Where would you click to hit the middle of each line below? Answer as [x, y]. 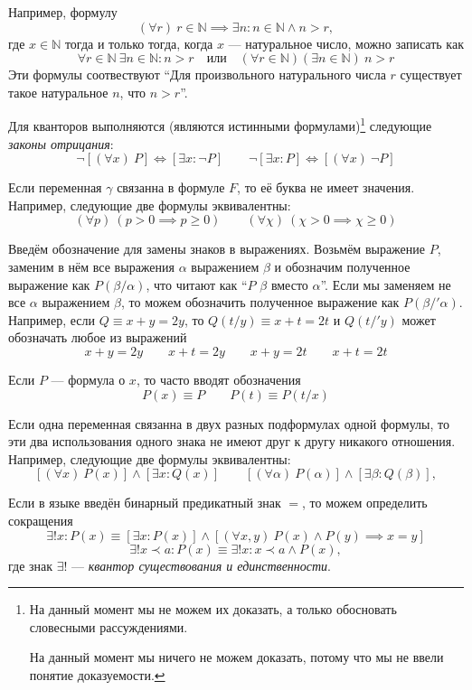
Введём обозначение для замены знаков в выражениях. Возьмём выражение [217, 249]
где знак [31, 565]
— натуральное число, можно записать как [346, 43]
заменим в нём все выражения [91, 266]
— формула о [88, 379]
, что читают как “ [197, 284]
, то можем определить [365, 503]
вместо [289, 284]
